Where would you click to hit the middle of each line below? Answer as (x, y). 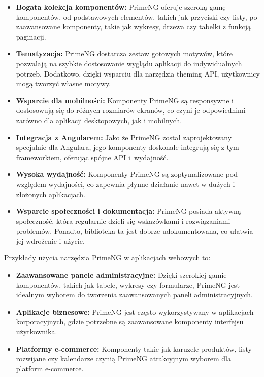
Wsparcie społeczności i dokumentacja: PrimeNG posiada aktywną (128, 211)
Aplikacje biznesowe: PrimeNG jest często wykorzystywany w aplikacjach (135, 311)
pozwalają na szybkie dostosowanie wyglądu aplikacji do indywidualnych (129, 63)
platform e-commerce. (50, 368)
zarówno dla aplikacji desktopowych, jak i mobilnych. (99, 120)
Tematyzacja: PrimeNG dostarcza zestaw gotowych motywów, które (124, 53)
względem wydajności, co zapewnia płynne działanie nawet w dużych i (125, 184)
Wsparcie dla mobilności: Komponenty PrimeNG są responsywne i (125, 100)
